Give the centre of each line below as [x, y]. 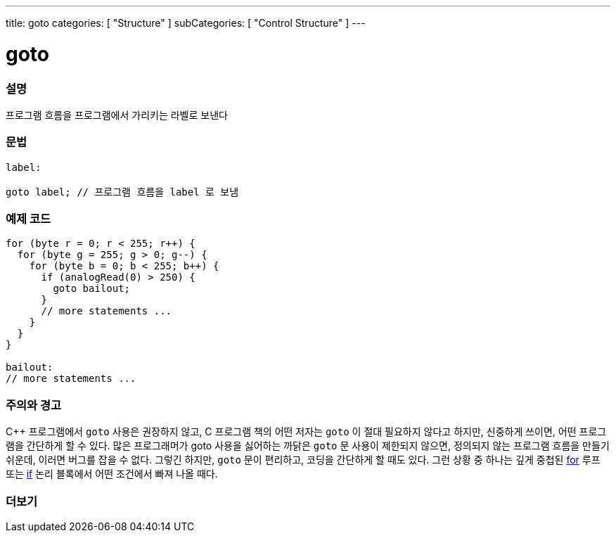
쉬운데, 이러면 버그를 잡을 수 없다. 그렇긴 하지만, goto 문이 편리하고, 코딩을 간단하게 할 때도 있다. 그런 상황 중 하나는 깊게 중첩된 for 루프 [303, 460]
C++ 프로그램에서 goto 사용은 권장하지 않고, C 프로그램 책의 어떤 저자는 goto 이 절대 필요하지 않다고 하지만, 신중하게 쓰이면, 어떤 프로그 [306, 432]
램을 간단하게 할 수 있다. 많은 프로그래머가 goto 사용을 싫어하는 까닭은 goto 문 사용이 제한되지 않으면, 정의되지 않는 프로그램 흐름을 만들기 [308, 446]
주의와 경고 [34, 405]
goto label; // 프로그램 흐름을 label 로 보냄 [122, 192]
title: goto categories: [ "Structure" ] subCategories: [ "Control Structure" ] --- [186, 23]
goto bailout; [92, 289]
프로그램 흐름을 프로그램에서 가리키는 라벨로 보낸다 [117, 115]
